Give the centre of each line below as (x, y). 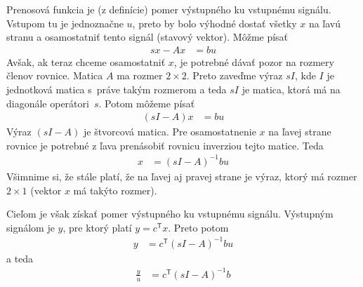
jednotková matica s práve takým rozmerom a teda (117, 89)
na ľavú (325, 23)
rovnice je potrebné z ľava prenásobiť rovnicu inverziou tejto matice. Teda (165, 145)
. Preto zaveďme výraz (235, 75)
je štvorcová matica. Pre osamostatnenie (170, 132)
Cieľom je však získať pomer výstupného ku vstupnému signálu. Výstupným (170, 214)
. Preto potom (198, 227)
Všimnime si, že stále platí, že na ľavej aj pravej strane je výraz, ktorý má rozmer (182, 176)
